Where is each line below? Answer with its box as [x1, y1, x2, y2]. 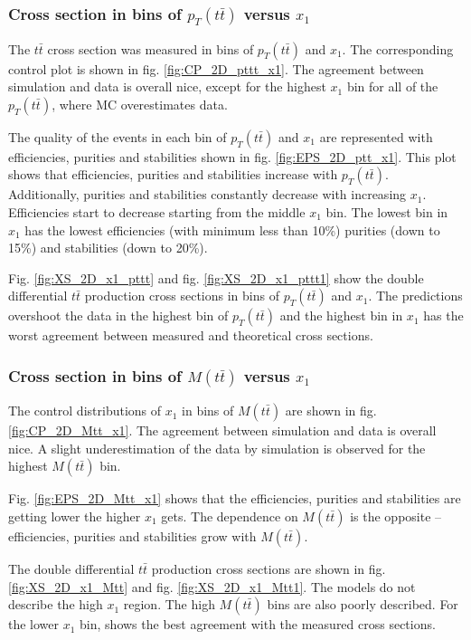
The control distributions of [8, 401, 162, 420]
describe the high [8, 595, 103, 614]
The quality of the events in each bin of [8, 127, 227, 146]
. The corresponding [342, 39, 454, 58]
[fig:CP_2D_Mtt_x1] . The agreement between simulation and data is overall [8, 421, 437, 440]
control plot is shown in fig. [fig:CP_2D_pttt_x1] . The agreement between [8, 59, 424, 78]
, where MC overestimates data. [52, 94, 228, 113]
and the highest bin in [279, 306, 403, 325]
